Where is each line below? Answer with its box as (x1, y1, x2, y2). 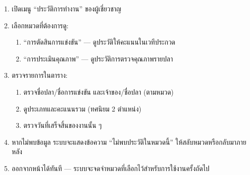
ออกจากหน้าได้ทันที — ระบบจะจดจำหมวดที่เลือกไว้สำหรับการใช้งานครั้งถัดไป (11, 163, 210, 173)
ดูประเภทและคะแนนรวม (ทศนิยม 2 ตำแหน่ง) (23, 103, 142, 114)
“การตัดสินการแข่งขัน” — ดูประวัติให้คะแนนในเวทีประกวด (23, 37, 176, 47)
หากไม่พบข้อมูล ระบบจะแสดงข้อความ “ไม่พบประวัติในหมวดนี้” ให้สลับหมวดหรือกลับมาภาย (11, 136, 247, 147)
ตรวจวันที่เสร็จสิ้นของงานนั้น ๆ (23, 120, 102, 130)
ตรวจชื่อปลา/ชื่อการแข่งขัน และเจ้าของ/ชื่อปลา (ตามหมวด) (23, 86, 174, 97)
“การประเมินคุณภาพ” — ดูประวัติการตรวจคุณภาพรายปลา (23, 53, 173, 63)
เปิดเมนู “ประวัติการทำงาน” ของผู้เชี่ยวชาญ (11, 3, 121, 13)
